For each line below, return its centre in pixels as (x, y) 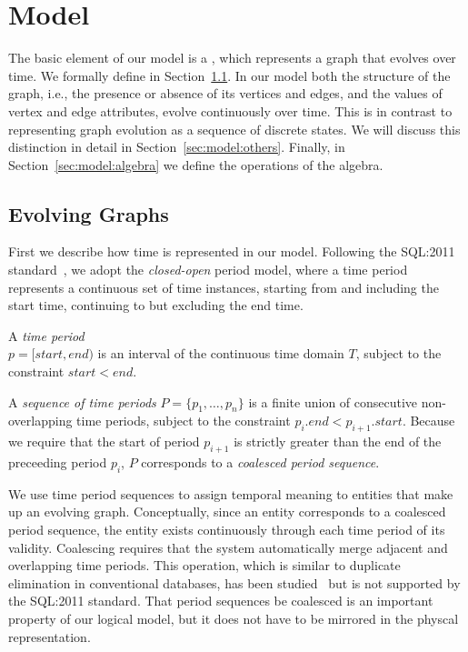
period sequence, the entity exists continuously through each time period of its (227, 530)
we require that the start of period (104, 441)
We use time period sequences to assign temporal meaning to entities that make (231, 493)
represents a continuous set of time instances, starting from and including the (224, 287)
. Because (428, 421)
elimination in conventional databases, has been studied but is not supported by (234, 582)
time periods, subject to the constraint (184, 421)
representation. (50, 636)
